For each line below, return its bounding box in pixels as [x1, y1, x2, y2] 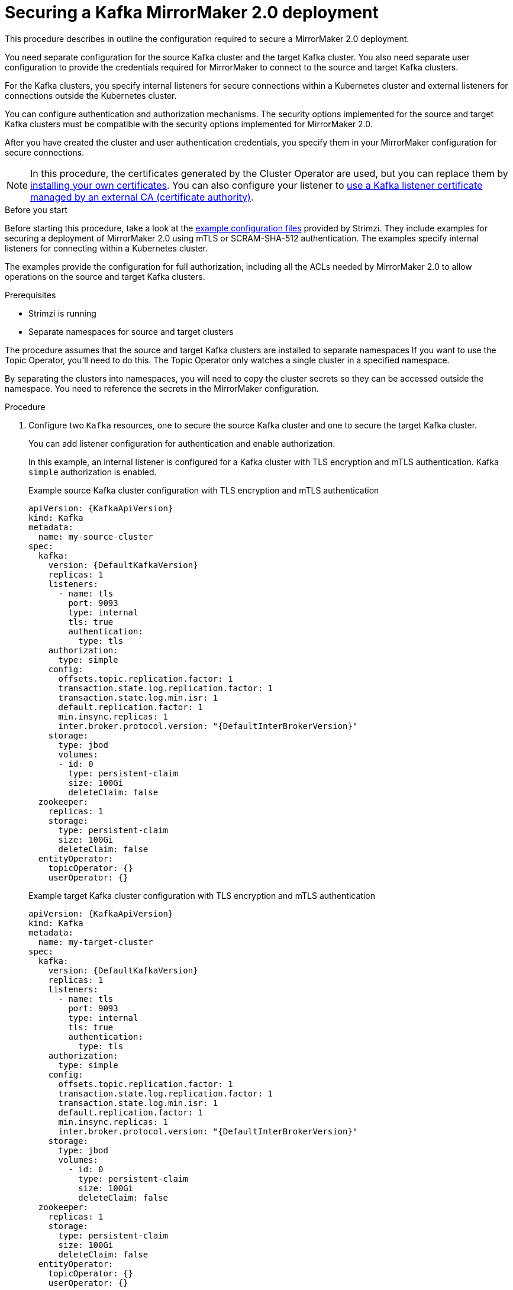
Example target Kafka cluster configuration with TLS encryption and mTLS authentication [28, 890, 375, 901]
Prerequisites [5, 289, 56, 300]
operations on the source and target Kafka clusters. [5, 271, 205, 282]
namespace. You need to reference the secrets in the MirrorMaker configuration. [5, 383, 319, 394]
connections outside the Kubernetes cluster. [5, 90, 177, 101]
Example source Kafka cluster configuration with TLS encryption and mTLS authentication [28, 485, 379, 495]
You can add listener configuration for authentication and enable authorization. [28, 438, 335, 449]
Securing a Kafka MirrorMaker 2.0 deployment [5, 2, 379, 22]
